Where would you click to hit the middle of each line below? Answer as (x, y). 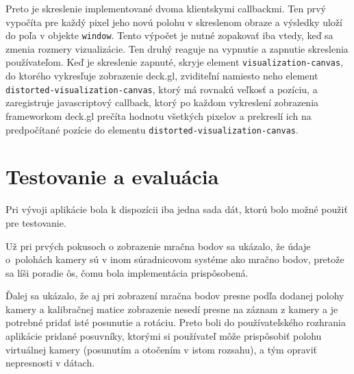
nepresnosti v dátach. (50, 363)
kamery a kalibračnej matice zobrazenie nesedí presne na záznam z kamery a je (172, 309)
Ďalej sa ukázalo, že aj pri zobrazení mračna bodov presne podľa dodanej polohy (175, 296)
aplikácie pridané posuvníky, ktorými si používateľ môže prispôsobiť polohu (164, 336)
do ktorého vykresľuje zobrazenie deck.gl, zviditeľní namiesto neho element (162, 76)
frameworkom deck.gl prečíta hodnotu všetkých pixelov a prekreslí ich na (159, 115)
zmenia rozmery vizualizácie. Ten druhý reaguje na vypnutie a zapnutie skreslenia (177, 48)
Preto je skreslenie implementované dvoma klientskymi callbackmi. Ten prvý (166, 8)
